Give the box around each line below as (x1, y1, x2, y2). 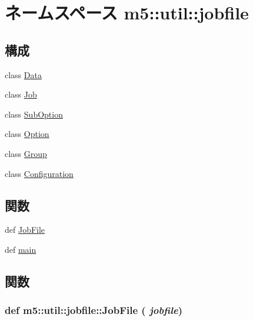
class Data (5, 68, 42, 81)
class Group (5, 147, 47, 159)
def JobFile (5, 223, 45, 236)
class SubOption (5, 108, 63, 120)
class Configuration (5, 167, 74, 179)
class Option (5, 128, 49, 140)
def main (5, 243, 36, 255)
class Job (5, 88, 37, 101)
